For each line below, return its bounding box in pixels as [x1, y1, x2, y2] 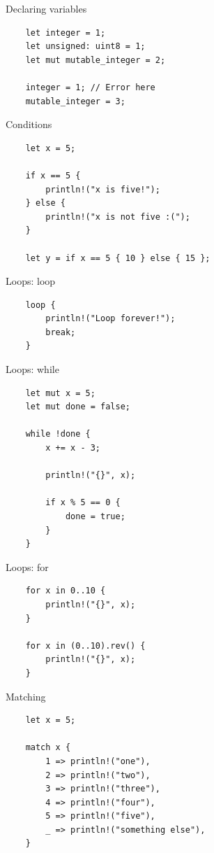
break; [45, 327, 76, 337]
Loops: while [6, 362, 59, 376]
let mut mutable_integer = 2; [25, 55, 166, 65]
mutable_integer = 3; [25, 96, 125, 106]
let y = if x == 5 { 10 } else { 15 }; [25, 253, 211, 263]
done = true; [65, 512, 125, 521]
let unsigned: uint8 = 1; [25, 41, 146, 52]
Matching [6, 689, 46, 703]
